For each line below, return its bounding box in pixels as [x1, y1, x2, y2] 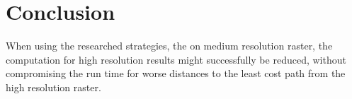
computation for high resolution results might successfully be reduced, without [6, 52, 346, 66]
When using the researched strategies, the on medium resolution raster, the [6, 38, 333, 53]
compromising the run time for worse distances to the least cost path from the [6, 66, 346, 81]
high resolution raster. [6, 79, 101, 94]
